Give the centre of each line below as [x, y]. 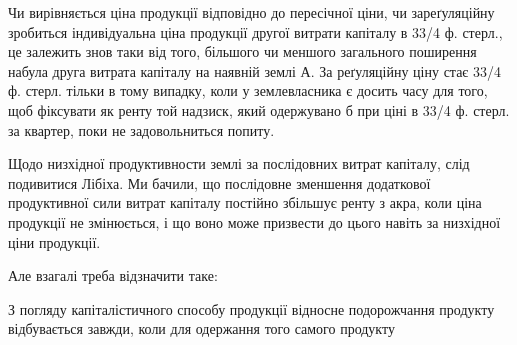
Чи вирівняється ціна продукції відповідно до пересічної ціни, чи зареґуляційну [251, 12]
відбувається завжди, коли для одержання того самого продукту [201, 328]
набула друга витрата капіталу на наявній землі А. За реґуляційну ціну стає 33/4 [255, 70]
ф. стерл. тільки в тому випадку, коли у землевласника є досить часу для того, [248, 90]
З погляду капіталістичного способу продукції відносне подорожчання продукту [251, 308]
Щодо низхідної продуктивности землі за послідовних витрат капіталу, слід [239, 163]
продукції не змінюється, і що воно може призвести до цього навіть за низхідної [254, 221]
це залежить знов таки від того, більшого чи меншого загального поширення [242, 51]
